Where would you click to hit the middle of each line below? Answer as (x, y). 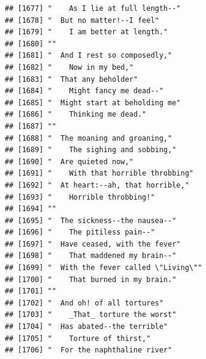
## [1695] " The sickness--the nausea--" (91, 220)
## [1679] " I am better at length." (87, 32)
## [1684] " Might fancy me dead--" (84, 91)
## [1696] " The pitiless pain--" (80, 232)
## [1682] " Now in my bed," (69, 67)
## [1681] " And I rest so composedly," (89, 56)
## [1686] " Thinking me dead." (76, 115)
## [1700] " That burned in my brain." (91, 279)
